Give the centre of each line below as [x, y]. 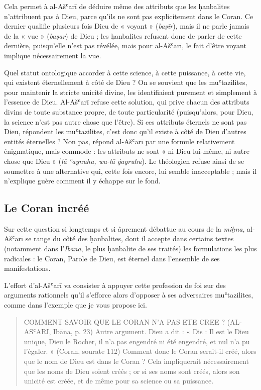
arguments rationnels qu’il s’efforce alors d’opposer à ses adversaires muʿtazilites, [129, 295]
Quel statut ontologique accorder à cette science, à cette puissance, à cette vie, [125, 72]
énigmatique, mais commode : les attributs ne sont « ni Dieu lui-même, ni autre [127, 151]
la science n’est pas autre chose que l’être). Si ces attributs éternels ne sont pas [125, 121]
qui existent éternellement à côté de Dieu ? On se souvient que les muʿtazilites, [126, 82]
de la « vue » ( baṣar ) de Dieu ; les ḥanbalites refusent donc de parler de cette [123, 35]
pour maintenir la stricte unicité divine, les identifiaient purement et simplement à [130, 92]
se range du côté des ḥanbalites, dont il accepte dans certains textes [129, 238]
